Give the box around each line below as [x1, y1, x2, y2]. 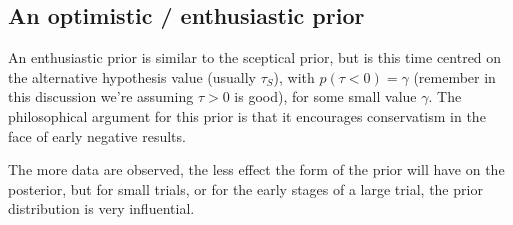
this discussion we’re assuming [8, 86, 194, 107]
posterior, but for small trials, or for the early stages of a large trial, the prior [8, 178, 483, 199]
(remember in [413, 66, 496, 87]
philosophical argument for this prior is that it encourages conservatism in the [8, 105, 486, 126]
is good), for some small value [234, 86, 417, 107]
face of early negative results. [8, 125, 186, 146]
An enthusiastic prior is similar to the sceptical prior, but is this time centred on [8, 47, 502, 68]
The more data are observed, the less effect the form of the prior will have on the [8, 159, 505, 180]
